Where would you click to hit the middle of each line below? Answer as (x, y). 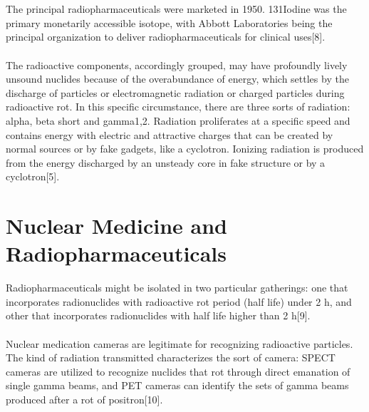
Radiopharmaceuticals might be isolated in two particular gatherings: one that (177, 288)
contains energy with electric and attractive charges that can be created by (170, 134)
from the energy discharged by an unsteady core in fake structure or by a (166, 162)
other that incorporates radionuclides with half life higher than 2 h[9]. (158, 315)
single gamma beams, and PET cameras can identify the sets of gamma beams (177, 385)
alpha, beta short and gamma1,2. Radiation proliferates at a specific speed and (178, 120)
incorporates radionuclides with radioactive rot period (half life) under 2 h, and (179, 301)
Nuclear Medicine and (116, 226)
